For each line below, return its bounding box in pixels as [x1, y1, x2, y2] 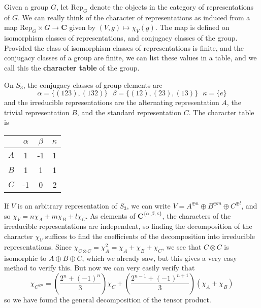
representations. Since [4, 241, 72, 252]
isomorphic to [4, 252, 47, 263]
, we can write [126, 200, 171, 211]
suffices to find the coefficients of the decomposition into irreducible [45, 230, 255, 241]
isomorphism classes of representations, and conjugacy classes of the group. [4, 32, 238, 43]
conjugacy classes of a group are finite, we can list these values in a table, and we [4, 52, 257, 63]
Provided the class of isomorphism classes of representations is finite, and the [4, 42, 244, 53]
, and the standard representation [77, 107, 182, 117]
